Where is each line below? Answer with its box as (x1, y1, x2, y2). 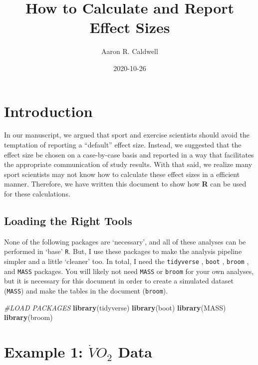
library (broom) (4, 312, 53, 322)
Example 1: (4, 341, 83, 361)
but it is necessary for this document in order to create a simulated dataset (4, 275, 234, 286)
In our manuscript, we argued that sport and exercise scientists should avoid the (4, 129, 250, 140)
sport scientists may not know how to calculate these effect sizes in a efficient (4, 168, 240, 179)
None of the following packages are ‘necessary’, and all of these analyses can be (4, 236, 246, 246)
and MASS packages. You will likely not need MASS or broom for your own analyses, (4, 265, 254, 276)
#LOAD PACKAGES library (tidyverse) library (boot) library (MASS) (4, 302, 226, 312)
